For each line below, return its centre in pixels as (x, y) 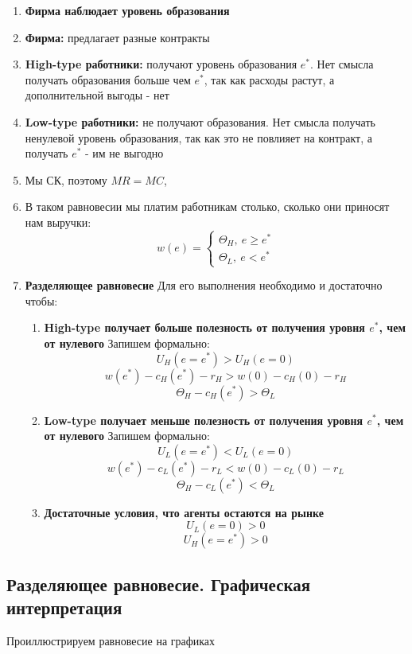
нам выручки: (58, 222)
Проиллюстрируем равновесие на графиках (111, 640)
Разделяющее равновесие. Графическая (159, 584)
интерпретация (64, 607)
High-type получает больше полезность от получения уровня (204, 327)
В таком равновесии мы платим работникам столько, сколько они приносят (207, 206)
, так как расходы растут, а (269, 79)
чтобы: (41, 300)
